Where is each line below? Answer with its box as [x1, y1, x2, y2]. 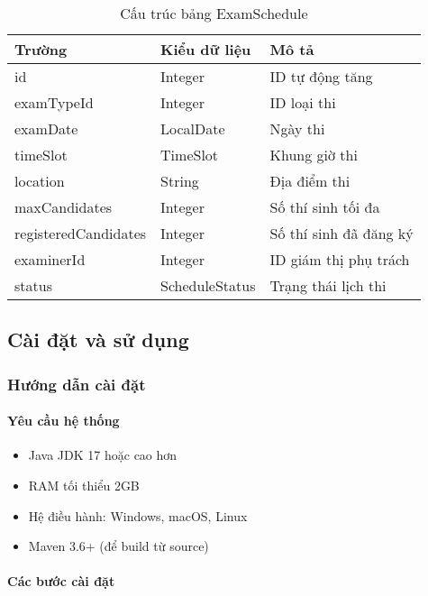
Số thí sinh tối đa [269, 197, 380, 217]
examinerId [14, 249, 86, 270]
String [160, 170, 199, 191]
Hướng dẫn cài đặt [7, 372, 146, 395]
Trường [14, 39, 68, 60]
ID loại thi [269, 92, 336, 113]
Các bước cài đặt [7, 572, 115, 591]
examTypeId [14, 92, 94, 113]
